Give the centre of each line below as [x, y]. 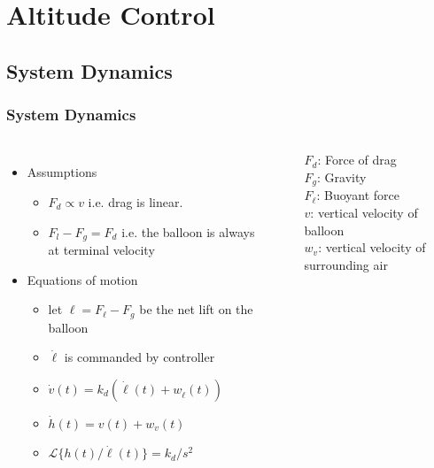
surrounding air [346, 264]
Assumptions [62, 172]
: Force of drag [357, 160]
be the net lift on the [196, 309]
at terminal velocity [101, 250]
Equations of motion [82, 279]
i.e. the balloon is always [188, 231]
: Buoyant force [358, 195]
